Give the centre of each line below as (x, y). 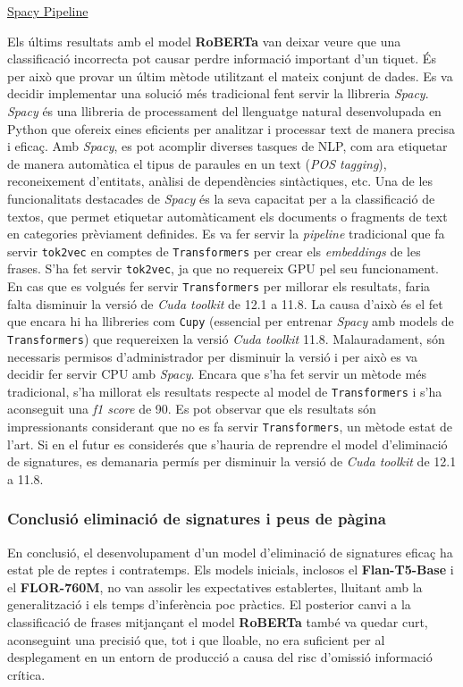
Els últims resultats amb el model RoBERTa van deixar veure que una (204, 41)
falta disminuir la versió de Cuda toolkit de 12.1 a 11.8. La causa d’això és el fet (225, 303)
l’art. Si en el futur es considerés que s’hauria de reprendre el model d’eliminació (227, 444)
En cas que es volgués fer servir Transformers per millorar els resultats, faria (219, 286)
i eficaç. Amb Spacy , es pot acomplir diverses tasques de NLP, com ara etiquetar (227, 146)
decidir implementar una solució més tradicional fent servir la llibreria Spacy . (218, 93)
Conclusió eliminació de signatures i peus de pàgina (197, 519)
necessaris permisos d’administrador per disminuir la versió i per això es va (213, 356)
